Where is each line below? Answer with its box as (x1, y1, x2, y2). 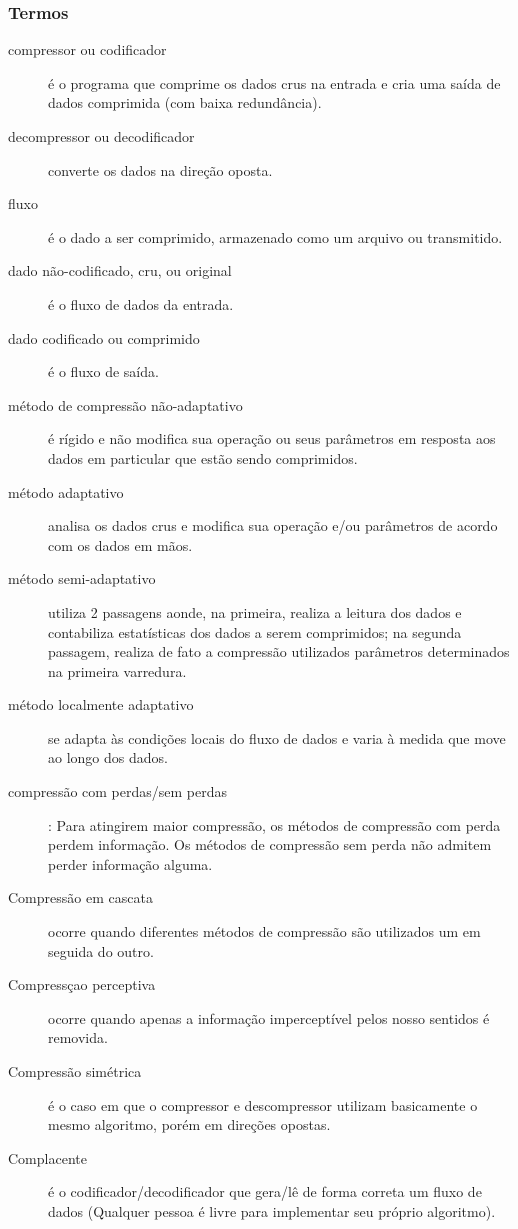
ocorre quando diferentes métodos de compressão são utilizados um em (48, 921, 481, 942)
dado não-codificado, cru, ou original (8, 260, 232, 281)
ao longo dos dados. (48, 747, 168, 768)
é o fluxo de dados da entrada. (48, 293, 234, 314)
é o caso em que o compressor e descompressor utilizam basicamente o (48, 1094, 478, 1115)
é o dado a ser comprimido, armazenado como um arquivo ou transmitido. (48, 226, 503, 247)
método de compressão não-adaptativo (8, 394, 243, 415)
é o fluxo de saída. (48, 361, 159, 382)
